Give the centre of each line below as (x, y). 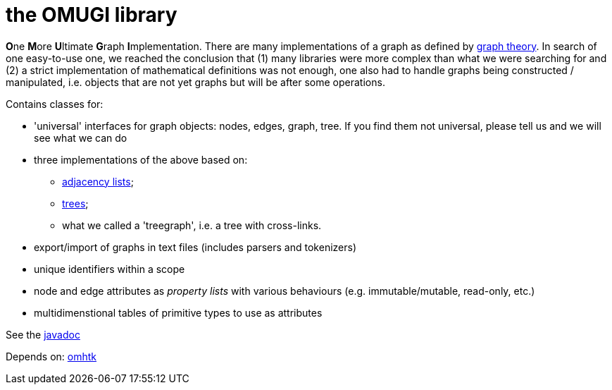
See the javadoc (43, 334)
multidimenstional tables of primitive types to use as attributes (178, 312)
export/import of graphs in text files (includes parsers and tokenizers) (195, 247)
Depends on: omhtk (51, 356)
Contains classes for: (55, 104)
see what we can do (81, 138)
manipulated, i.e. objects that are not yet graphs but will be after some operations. (195, 82)
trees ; (75, 203)
